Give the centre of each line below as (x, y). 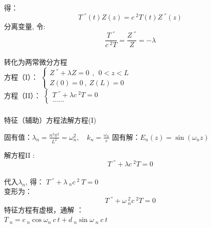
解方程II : (20, 155)
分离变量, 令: (25, 26)
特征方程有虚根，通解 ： (44, 209)
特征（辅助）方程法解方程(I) (50, 120)
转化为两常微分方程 (36, 61)
